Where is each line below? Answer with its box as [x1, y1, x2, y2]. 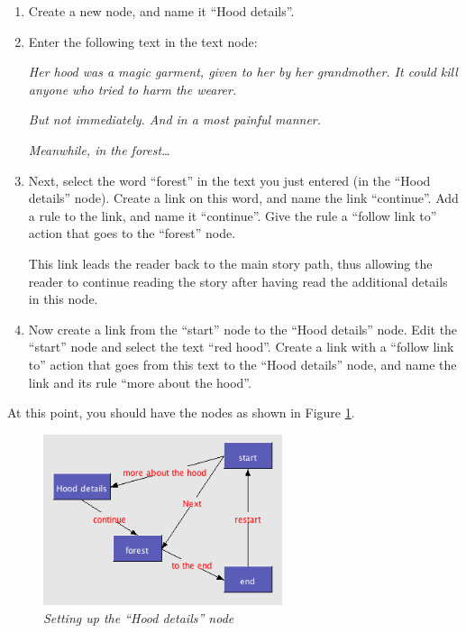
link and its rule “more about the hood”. [28, 372, 251, 391]
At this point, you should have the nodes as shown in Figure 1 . [7, 403, 355, 422]
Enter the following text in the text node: [28, 32, 258, 50]
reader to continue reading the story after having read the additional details [28, 271, 448, 290]
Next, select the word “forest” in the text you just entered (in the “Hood [28, 170, 431, 189]
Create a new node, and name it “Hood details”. [28, 2, 295, 20]
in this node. [28, 289, 98, 308]
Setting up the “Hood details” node [43, 608, 234, 627]
